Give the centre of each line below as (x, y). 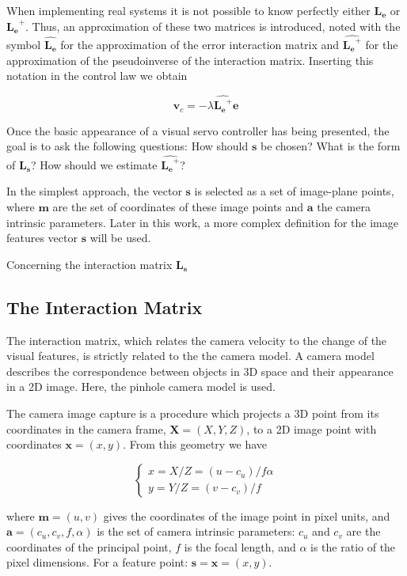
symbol (24, 44)
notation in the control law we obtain (97, 76)
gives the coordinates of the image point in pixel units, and (247, 515)
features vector (42, 238)
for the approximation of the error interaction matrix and (200, 44)
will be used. (120, 238)
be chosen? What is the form (330, 146)
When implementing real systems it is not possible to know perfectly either (188, 10)
